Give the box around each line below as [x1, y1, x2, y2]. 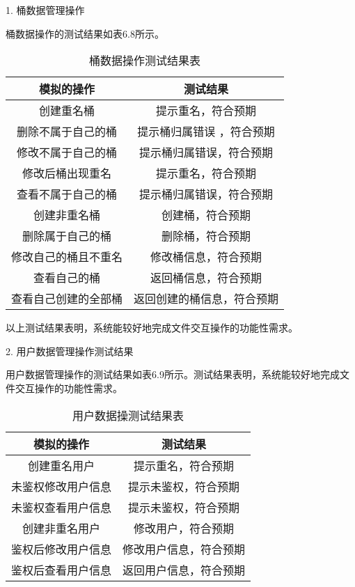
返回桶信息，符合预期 [150, 269, 262, 286]
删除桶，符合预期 [161, 228, 251, 244]
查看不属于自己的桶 [17, 186, 118, 203]
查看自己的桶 [33, 269, 101, 286]
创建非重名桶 [33, 207, 101, 224]
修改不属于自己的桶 [17, 144, 118, 161]
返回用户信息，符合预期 [123, 561, 246, 578]
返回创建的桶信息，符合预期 [134, 290, 279, 307]
